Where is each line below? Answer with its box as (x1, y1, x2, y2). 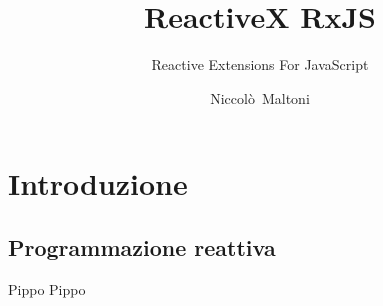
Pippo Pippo (8, 278, 86, 299)
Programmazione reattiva (8, 231, 276, 262)
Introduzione (8, 163, 188, 204)
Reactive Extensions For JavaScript (151, 54, 369, 75)
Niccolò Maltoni (210, 87, 310, 108)
